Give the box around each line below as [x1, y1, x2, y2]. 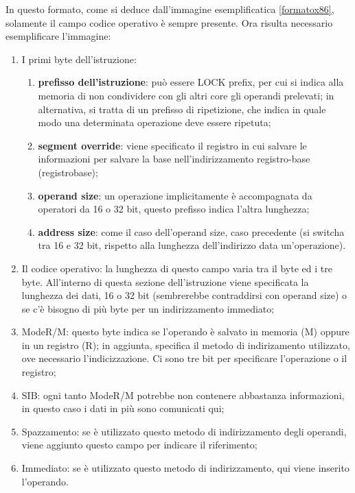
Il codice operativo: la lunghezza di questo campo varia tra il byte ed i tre [21, 261, 332, 275]
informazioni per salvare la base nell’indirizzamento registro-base [38, 152, 310, 166]
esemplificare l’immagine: [5, 29, 111, 43]
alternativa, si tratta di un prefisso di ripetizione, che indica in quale [38, 101, 326, 116]
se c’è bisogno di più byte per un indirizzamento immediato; [21, 301, 275, 315]
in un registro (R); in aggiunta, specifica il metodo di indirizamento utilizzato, [21, 337, 350, 352]
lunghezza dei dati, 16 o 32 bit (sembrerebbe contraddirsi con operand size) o [21, 288, 347, 302]
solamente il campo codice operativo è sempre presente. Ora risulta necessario [5, 15, 333, 29]
